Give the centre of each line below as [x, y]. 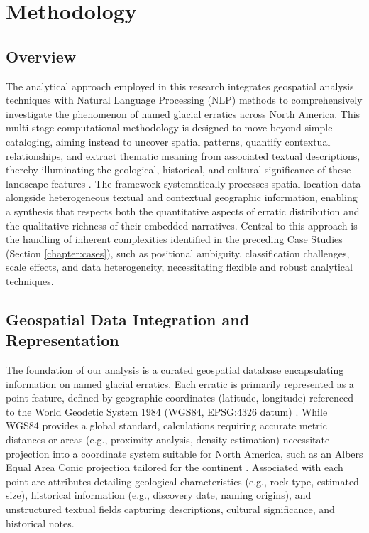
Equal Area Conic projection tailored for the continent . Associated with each [175, 467]
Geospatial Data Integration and [128, 319]
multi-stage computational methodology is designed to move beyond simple [169, 128]
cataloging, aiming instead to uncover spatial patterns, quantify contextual [168, 141]
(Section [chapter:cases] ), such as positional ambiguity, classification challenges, [178, 253]
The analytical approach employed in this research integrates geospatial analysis [180, 86]
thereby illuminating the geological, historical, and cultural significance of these [178, 169]
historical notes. [40, 523]
